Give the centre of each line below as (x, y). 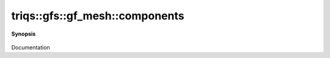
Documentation (31, 47)
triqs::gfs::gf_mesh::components (98, 16)
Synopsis (24, 34)
